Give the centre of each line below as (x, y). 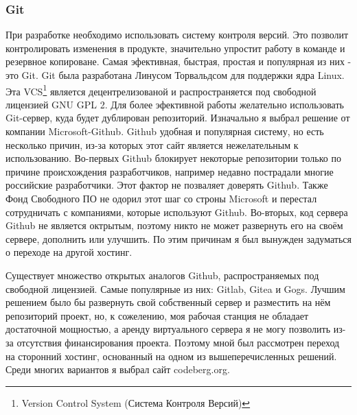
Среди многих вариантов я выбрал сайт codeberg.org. (118, 369)
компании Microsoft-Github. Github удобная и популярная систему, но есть (165, 131)
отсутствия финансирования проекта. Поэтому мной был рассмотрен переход (178, 342)
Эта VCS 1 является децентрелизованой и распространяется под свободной (161, 90)
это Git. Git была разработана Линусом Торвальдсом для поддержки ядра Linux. (175, 75)
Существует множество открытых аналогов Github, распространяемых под (162, 275)
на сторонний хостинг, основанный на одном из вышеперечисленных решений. (171, 356)
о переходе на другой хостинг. (69, 252)
